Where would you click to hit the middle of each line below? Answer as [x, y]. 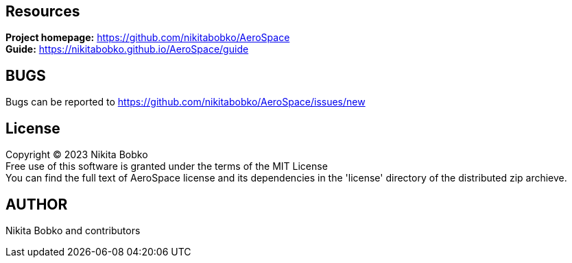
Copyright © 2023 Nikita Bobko [77, 155]
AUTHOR [37, 204]
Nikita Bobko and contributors [73, 230]
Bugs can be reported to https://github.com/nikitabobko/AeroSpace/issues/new [186, 102]
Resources [43, 11]
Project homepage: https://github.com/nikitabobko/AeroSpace [148, 38]
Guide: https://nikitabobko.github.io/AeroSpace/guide [127, 49]
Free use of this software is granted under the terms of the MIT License [167, 166]
